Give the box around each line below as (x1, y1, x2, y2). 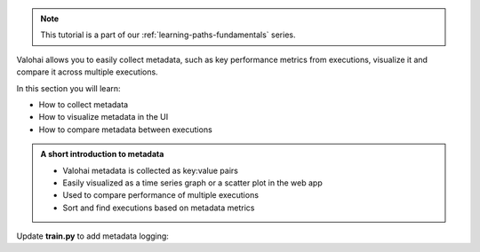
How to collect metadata (38, 98, 129, 110)
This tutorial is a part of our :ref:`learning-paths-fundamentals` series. (40, 29, 296, 40)
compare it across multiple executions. (16, 67, 159, 77)
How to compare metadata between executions (38, 124, 212, 135)
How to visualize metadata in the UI (38, 112, 169, 122)
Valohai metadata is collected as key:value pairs (62, 165, 239, 176)
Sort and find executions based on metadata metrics (62, 202, 255, 213)
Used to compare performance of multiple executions (62, 190, 260, 201)
